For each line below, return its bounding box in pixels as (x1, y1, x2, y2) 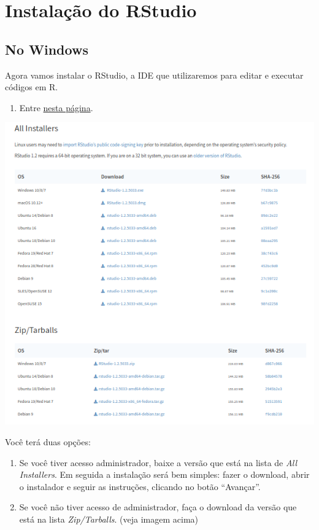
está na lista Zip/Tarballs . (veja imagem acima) (19, 512, 199, 525)
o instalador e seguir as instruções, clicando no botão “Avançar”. (19, 480, 261, 493)
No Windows (5, 39, 88, 58)
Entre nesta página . (19, 101, 93, 114)
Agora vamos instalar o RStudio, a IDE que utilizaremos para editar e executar (5, 68, 304, 81)
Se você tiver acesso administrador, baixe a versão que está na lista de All (19, 456, 298, 469)
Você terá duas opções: (5, 435, 91, 448)
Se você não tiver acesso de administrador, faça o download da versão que (19, 501, 297, 513)
